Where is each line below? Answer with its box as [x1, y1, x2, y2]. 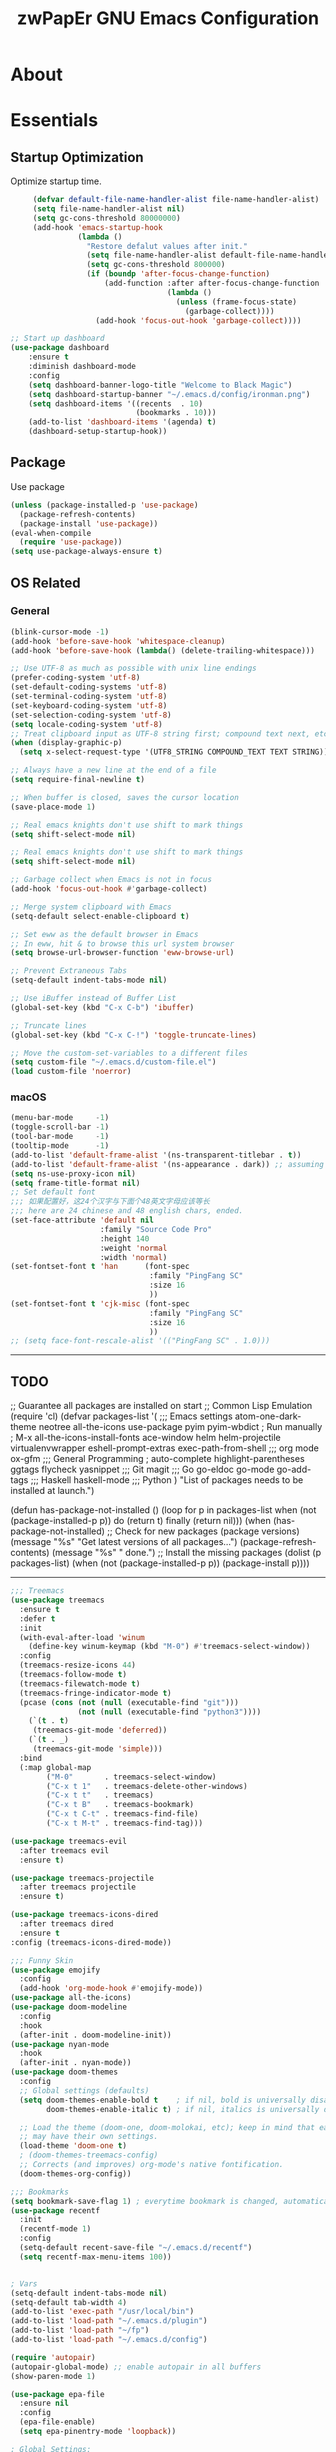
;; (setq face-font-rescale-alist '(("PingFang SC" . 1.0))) [10, 1336, 271, 1346]
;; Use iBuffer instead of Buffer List [10, 993, 177, 1004]
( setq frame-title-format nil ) [10, 1178, 141, 1188]
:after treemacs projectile [19, 1882, 137, 1892]
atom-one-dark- [234, 1410, 302, 1422]
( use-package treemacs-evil [10, 1836, 128, 1846]
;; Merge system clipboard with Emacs [10, 902, 172, 912]
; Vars [10, 2278, 38, 2289]
